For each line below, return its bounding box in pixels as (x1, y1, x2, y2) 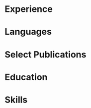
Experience (4, 3, 53, 15)
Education (4, 71, 48, 83)
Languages (4, 26, 52, 38)
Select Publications (4, 49, 87, 60)
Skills (4, 94, 28, 105)
